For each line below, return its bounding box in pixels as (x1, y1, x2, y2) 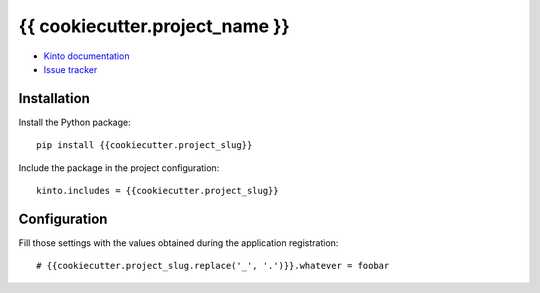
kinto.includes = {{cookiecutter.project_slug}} (36, 185, 279, 197)
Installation (18, 90, 90, 107)
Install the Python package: (18, 116, 131, 128)
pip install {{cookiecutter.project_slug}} (36, 140, 253, 151)
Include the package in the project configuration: (18, 161, 220, 174)
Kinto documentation (43, 50, 130, 62)
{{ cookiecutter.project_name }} (18, 15, 290, 37)
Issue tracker (43, 63, 98, 75)
